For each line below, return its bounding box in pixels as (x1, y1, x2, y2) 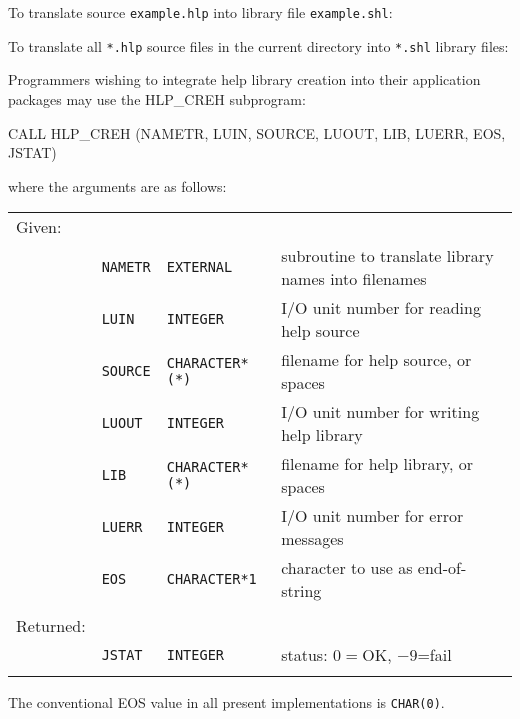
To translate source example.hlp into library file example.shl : (8, 2, 393, 22)
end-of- (417, 556, 467, 580)
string (281, 579, 322, 603)
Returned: (16, 614, 86, 638)
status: (281, 643, 328, 667)
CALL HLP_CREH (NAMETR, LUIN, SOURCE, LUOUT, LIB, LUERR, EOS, (8, 122, 506, 143)
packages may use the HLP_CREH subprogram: (8, 88, 306, 109)
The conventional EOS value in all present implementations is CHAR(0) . (8, 692, 445, 713)
